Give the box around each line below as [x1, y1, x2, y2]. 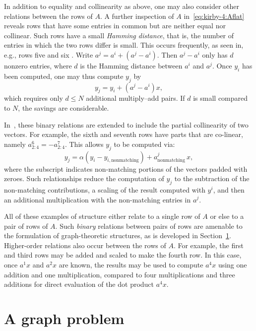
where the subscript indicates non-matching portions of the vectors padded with [4, 163, 248, 174]
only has [202, 49, 228, 60]
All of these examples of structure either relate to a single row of [4, 211, 200, 221]
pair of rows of [4, 220, 48, 231]
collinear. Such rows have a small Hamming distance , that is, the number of [4, 30, 234, 40]
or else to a [210, 211, 244, 221]
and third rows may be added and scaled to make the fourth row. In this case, [4, 250, 242, 260]
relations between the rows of [4, 10, 93, 21]
